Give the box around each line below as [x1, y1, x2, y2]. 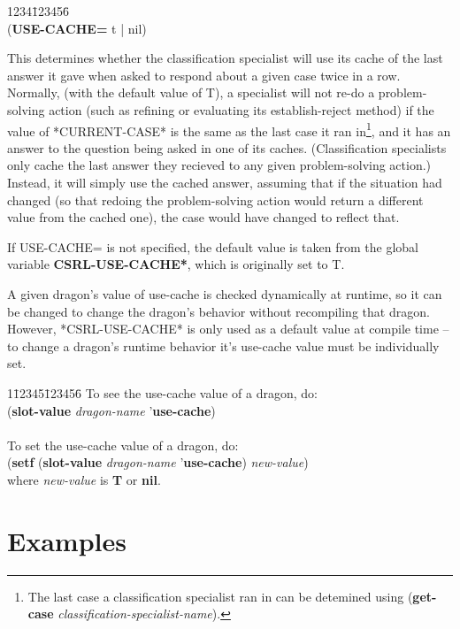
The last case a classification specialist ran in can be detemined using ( [27, 587, 413, 605]
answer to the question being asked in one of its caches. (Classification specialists [7, 138, 447, 157]
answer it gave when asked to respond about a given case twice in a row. [7, 65, 401, 84]
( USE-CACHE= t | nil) [7, 19, 147, 37]
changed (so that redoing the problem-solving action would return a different [7, 190, 424, 209]
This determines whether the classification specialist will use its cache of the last [7, 49, 443, 67]
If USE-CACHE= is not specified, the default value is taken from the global [7, 237, 418, 256]
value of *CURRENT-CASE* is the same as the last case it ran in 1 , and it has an [7, 119, 451, 140]
